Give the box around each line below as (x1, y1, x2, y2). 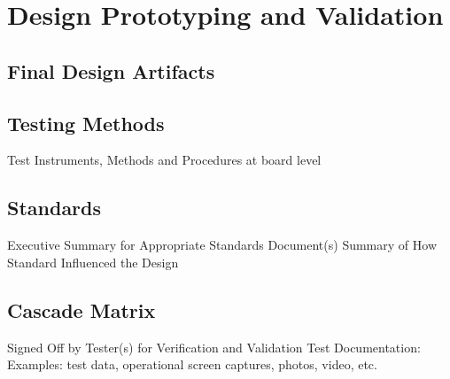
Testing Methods (7, 109, 165, 136)
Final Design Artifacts (7, 57, 215, 84)
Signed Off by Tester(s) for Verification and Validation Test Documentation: (7, 337, 421, 356)
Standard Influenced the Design (7, 252, 179, 271)
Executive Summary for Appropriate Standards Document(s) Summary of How (7, 236, 437, 254)
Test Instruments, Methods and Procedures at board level (7, 151, 322, 169)
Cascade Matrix (7, 296, 156, 323)
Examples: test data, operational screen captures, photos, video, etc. (7, 355, 377, 374)
